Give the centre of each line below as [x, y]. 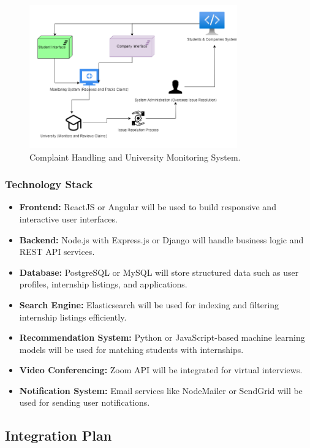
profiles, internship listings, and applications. [103, 284]
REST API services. [57, 252]
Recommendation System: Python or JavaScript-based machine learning [162, 337]
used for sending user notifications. [85, 402]
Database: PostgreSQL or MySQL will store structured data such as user [159, 272]
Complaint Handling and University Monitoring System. [135, 157]
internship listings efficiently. [73, 317]
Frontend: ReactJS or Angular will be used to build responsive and [148, 207]
